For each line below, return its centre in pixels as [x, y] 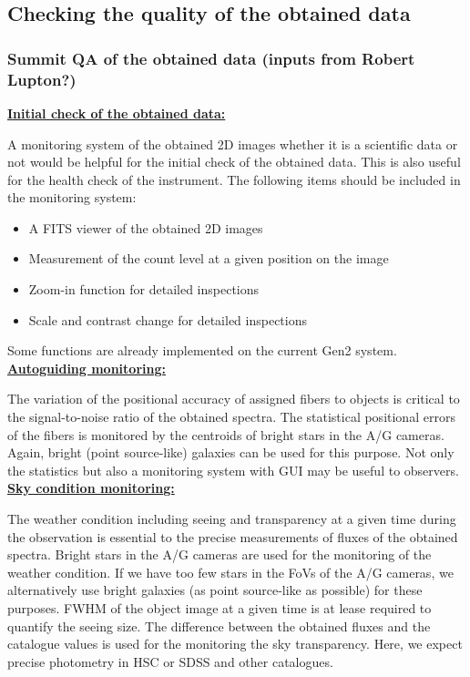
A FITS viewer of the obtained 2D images [146, 227]
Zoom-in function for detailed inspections [144, 289]
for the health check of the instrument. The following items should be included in [234, 179]
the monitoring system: [72, 197]
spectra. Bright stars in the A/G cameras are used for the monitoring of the [220, 554]
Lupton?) [42, 79]
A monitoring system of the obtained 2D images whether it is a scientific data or [233, 144]
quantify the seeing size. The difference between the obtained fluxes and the [219, 626]
